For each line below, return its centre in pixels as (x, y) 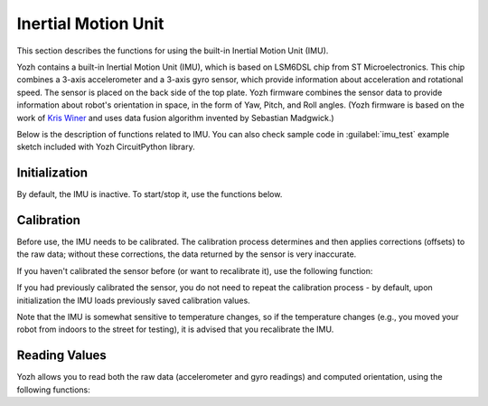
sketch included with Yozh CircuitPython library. (106, 147)
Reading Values (62, 356)
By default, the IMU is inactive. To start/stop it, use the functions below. (150, 194)
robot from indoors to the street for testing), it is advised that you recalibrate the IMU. (175, 329)
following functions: (53, 390)
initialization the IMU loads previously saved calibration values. (133, 300)
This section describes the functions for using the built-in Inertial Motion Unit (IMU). (173, 51)
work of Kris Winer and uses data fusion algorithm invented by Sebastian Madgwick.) (175, 118)
